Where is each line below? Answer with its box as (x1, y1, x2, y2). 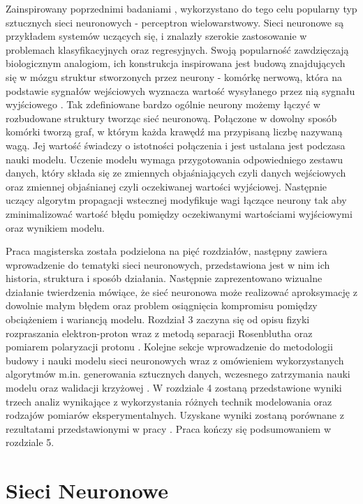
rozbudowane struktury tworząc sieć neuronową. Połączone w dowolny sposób (6, 110, 337, 125)
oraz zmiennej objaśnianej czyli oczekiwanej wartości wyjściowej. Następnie (6, 179, 327, 193)
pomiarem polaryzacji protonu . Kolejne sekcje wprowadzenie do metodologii (6, 339, 333, 354)
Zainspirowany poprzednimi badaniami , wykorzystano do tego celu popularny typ (6, 1, 357, 15)
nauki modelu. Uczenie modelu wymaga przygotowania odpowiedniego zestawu (6, 151, 343, 166)
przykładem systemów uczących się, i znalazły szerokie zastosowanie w (6, 29, 307, 43)
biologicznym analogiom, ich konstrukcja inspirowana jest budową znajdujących (6, 56, 346, 71)
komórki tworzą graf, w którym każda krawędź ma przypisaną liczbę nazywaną (6, 124, 343, 139)
